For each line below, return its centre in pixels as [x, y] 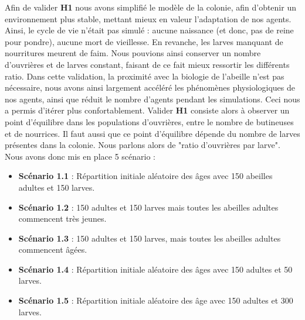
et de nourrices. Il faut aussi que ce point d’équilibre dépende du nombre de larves [152, 133]
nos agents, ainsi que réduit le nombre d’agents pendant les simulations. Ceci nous [152, 99]
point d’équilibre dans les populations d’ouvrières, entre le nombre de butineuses [149, 121]
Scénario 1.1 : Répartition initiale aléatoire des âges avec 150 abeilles [145, 176]
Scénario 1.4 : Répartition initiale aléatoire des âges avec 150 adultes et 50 [155, 269]
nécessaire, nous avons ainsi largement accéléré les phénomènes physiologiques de [150, 87]
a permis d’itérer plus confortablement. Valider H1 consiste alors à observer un [147, 110]
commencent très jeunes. [62, 219]
